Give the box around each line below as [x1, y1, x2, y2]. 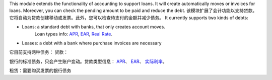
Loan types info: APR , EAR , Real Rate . [34, 30, 113, 37]
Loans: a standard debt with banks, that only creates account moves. [22, 24, 166, 30]
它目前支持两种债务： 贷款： [9, 49, 68, 55]
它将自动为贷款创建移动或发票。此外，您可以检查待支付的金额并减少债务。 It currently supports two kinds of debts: [9, 14, 249, 20]
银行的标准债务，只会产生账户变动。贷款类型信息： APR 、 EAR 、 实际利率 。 [9, 58, 167, 64]
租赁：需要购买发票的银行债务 [9, 67, 72, 73]
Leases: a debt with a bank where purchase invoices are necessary [22, 40, 162, 46]
